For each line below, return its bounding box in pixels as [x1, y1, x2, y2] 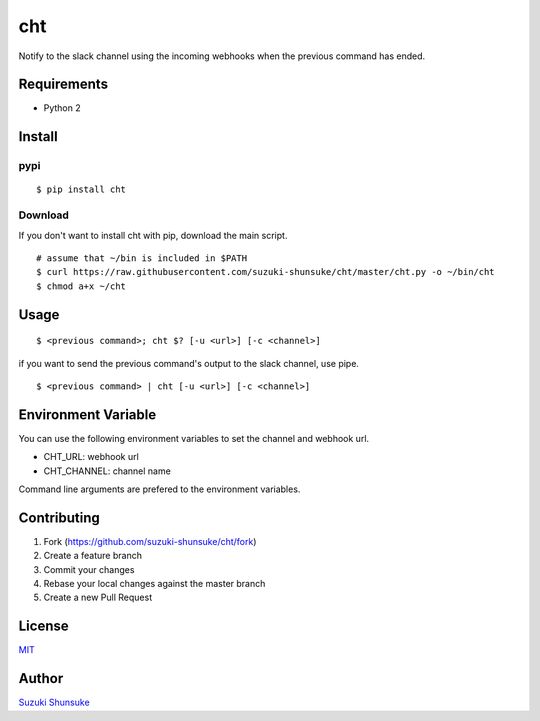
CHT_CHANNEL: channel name [43, 465, 172, 477]
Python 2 [43, 102, 82, 114]
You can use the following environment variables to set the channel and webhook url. [18, 432, 370, 444]
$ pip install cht [36, 184, 127, 195]
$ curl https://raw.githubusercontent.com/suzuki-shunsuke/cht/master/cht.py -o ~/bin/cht [36, 266, 495, 278]
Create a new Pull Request [43, 591, 153, 604]
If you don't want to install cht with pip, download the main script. [18, 229, 288, 241]
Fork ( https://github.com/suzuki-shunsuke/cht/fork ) [43, 535, 257, 547]
